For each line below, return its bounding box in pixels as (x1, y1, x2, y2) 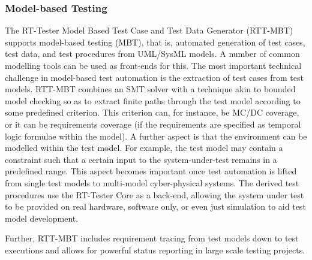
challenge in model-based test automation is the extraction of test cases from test (5, 71, 304, 83)
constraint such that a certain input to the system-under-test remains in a (5, 153, 277, 165)
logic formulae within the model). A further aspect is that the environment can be (5, 129, 307, 142)
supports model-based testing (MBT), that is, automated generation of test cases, (5, 35, 305, 48)
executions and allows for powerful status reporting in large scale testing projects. (5, 243, 305, 256)
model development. (5, 211, 79, 224)
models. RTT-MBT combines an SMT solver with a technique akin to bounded (5, 83, 296, 95)
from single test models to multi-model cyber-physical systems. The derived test (5, 176, 299, 189)
